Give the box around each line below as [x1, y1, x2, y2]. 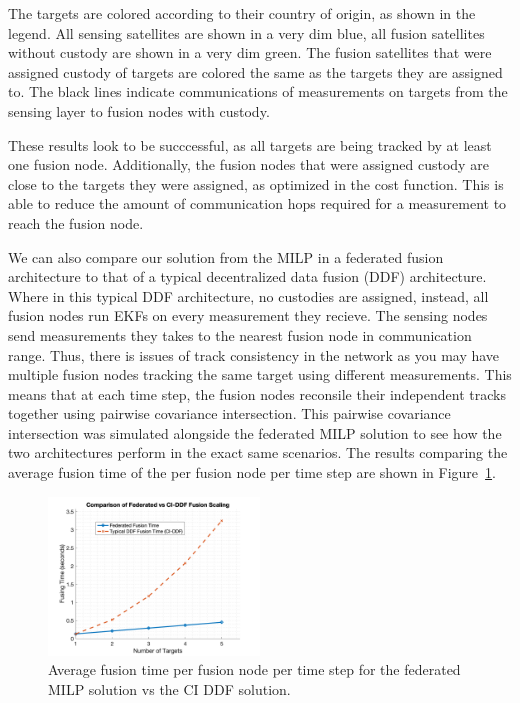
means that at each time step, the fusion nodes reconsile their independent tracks [8, 383, 506, 404]
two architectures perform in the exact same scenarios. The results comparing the [8, 442, 508, 463]
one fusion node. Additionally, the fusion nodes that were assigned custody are [8, 154, 489, 175]
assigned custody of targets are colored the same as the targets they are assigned [8, 61, 503, 82]
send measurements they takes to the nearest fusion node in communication [8, 324, 472, 345]
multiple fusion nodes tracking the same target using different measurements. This [8, 364, 512, 385]
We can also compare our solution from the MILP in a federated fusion [8, 246, 444, 267]
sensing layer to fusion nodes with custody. [8, 100, 270, 121]
